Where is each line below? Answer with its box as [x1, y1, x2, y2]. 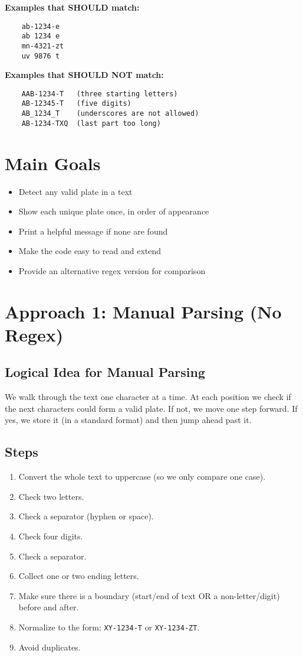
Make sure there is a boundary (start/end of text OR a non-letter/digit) [18, 589, 280, 601]
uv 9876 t [21, 51, 60, 60]
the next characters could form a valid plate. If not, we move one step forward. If [5, 402, 298, 414]
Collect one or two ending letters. [18, 570, 139, 582]
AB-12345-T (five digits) [21, 99, 131, 108]
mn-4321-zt [21, 41, 64, 50]
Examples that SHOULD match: [5, 1, 140, 13]
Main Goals [5, 151, 101, 175]
